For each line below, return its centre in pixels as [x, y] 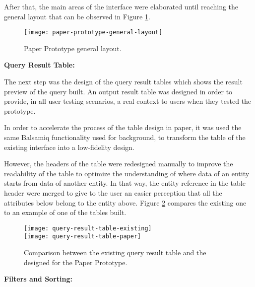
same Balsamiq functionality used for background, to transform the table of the [125, 137]
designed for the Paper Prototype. [76, 262]
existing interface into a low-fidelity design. [69, 147]
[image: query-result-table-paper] [83, 237]
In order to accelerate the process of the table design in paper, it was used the [123, 127]
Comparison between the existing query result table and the [115, 252]
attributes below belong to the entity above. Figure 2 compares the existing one [125, 202]
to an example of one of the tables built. [65, 212]
